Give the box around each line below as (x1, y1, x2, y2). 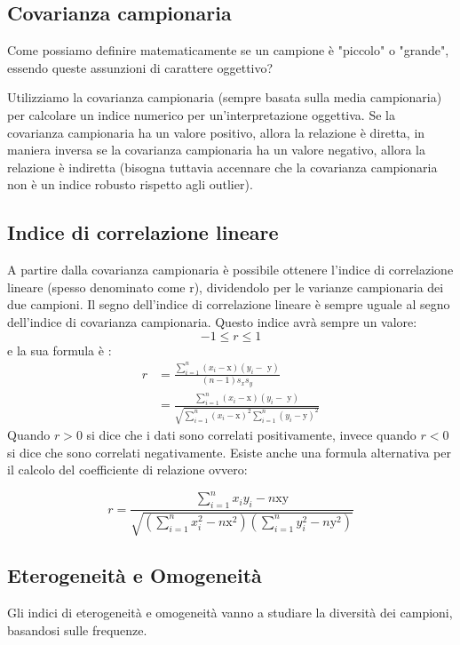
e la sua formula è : (7, 340, 112, 359)
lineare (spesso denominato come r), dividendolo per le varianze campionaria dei (7, 277, 444, 296)
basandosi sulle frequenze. (7, 620, 147, 639)
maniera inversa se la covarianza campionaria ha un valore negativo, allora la (7, 140, 425, 159)
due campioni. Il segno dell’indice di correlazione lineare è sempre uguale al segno (7, 295, 450, 314)
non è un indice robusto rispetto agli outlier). (7, 175, 253, 194)
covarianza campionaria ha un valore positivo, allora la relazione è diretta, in (7, 123, 425, 141)
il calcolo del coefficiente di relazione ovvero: (7, 460, 248, 479)
